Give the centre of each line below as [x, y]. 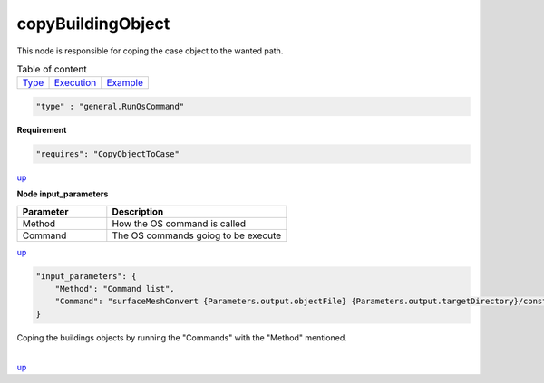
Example [125, 83]
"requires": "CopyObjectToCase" [108, 153]
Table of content [52, 70]
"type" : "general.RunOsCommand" [110, 106]
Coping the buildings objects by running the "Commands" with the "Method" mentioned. [182, 337]
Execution [75, 83]
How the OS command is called [179, 224]
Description [138, 211]
